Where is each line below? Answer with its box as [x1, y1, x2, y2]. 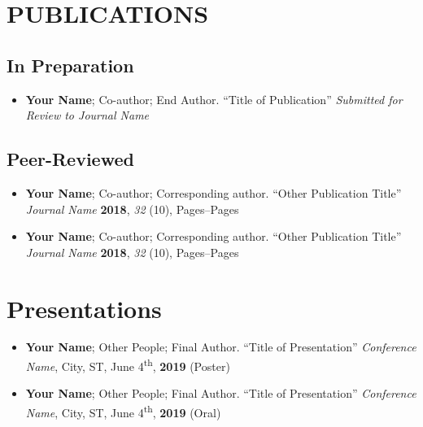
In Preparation [7, 52, 134, 77]
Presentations [7, 291, 162, 325]
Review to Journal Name [25, 107, 150, 124]
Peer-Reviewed [7, 146, 134, 172]
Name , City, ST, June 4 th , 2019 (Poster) [25, 355, 230, 374]
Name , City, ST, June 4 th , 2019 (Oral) [25, 401, 221, 420]
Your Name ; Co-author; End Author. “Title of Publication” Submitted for [25, 90, 403, 107]
